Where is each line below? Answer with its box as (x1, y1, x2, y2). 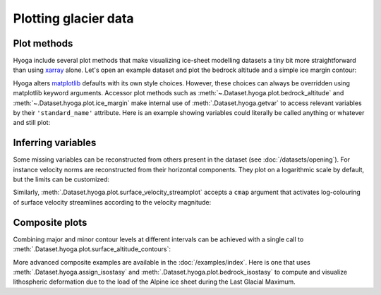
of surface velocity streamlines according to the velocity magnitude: (13, 198, 212, 206)
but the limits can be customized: (13, 175, 109, 183)
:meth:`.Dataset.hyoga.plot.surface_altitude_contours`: (13, 245, 171, 253)
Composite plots (13, 216, 87, 229)
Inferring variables (13, 137, 97, 149)
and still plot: (13, 119, 51, 127)
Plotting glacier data (13, 11, 134, 26)
